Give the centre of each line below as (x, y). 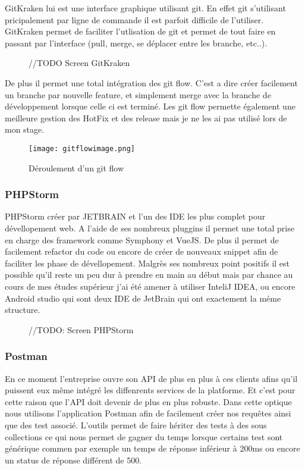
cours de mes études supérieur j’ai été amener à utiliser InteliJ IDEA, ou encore (150, 286)
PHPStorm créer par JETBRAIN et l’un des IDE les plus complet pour (135, 216)
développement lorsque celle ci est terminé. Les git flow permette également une (150, 106)
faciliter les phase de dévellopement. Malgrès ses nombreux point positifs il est (147, 263)
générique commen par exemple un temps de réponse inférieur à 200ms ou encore (152, 448)
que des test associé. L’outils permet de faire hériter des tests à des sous (136, 424)
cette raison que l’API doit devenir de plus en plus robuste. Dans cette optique (148, 401)
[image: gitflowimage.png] (82, 148)
